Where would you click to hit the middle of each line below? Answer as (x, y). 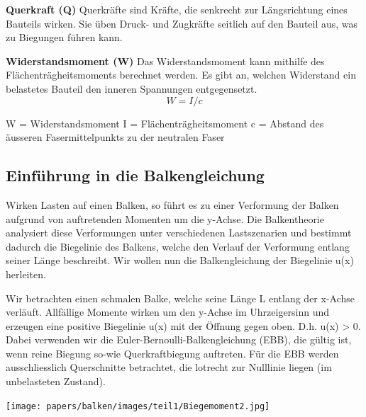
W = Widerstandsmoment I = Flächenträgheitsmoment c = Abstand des (165, 123)
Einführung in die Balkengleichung (135, 175)
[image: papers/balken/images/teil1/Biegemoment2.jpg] (138, 406)
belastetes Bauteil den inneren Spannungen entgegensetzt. (132, 88)
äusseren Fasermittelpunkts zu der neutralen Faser (115, 137)
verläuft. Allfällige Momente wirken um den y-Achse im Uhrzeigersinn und (168, 312)
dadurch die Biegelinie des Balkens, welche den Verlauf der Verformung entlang (178, 246)
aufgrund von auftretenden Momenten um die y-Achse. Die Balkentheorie (165, 218)
